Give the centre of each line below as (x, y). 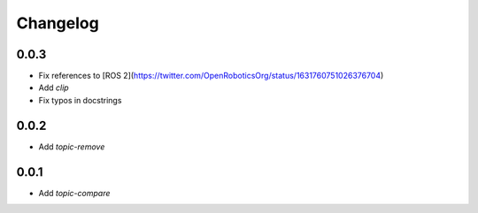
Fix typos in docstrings (80, 100)
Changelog (58, 23)
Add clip (54, 87)
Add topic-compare (74, 193)
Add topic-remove (72, 147)
